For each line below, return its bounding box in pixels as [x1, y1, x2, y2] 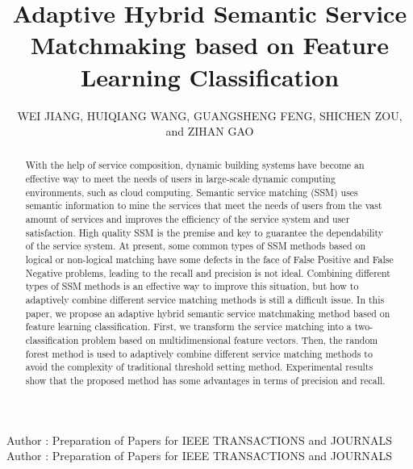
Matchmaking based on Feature [31, 28, 389, 61]
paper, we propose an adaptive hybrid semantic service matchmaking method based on [25, 306, 390, 320]
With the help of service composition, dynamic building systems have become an [25, 158, 365, 172]
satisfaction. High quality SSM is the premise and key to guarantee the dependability [25, 225, 384, 239]
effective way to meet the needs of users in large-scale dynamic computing [25, 172, 336, 186]
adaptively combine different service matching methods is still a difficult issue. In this [25, 293, 385, 307]
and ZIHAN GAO [165, 123, 254, 140]
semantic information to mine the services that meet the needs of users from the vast [25, 199, 382, 212]
